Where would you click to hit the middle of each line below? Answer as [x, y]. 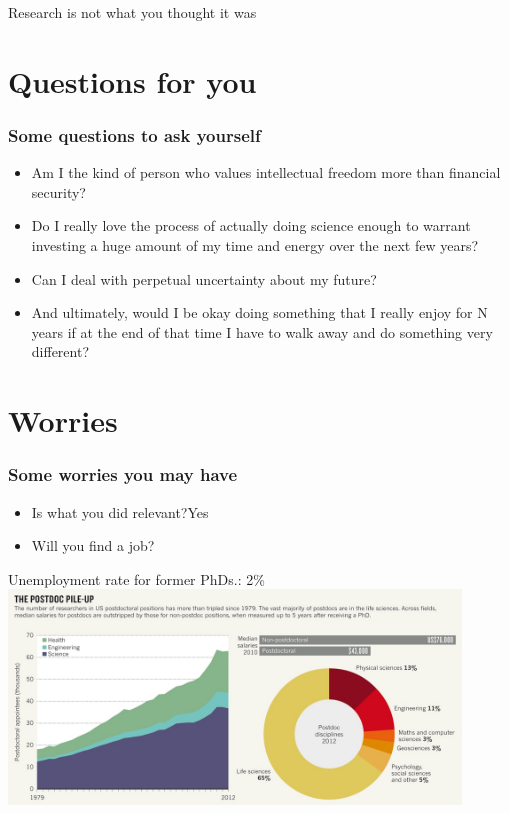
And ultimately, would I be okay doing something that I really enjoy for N [259, 312]
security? [58, 191]
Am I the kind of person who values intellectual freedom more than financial [266, 172]
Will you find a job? [93, 545]
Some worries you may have [123, 474]
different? [60, 351]
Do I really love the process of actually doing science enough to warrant [251, 225]
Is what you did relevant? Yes [120, 511]
